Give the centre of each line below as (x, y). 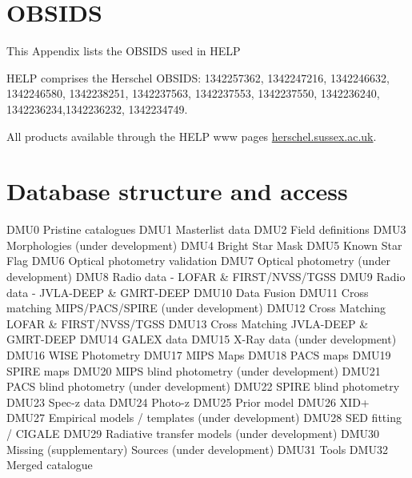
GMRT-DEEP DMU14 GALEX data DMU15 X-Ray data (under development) (202, 339)
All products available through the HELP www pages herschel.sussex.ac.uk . (192, 136)
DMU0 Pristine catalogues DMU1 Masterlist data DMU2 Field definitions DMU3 (206, 229)
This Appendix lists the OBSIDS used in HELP (124, 51)
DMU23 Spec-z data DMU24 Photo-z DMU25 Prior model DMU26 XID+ (188, 402)
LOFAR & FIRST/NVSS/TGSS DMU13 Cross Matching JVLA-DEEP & (188, 323)
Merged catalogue (50, 465)
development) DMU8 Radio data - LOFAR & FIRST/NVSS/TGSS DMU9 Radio (206, 276)
